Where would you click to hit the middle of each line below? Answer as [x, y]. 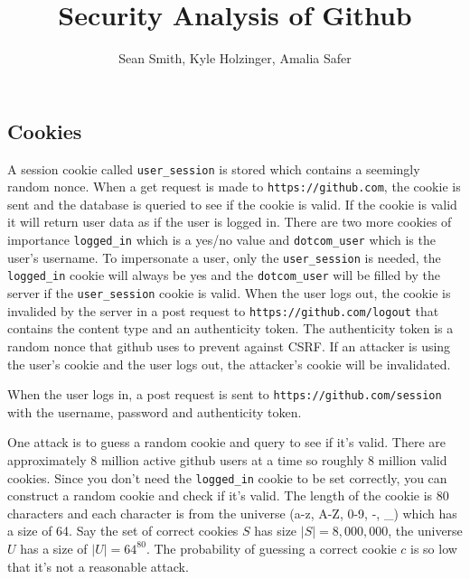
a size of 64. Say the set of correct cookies [123, 531]
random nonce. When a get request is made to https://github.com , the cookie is [234, 187]
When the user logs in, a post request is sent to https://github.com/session [225, 394]
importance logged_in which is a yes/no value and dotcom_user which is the [221, 240]
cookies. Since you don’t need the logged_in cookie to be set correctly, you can [227, 477]
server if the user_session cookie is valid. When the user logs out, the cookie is [229, 293]
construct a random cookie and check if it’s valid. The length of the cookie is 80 [228, 495]
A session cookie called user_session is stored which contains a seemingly [214, 168]
